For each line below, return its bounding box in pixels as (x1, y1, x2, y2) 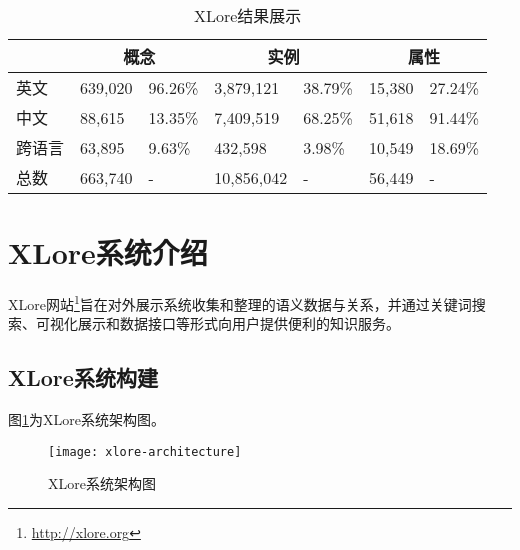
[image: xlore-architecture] (48, 444, 242, 459)
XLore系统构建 (8, 362, 158, 393)
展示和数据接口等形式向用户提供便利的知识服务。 (77, 313, 400, 334)
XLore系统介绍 (8, 232, 208, 273)
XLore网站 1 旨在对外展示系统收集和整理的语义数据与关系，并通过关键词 (8, 291, 472, 314)
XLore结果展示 (193, 4, 302, 27)
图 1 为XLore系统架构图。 (8, 409, 165, 430)
